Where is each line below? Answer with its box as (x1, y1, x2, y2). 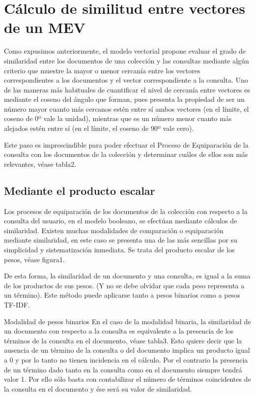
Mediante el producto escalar (4, 183, 155, 198)
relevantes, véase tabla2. (4, 158, 77, 169)
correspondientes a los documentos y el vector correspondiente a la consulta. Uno (4, 75, 248, 85)
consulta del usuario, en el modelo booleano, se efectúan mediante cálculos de (4, 215, 237, 226)
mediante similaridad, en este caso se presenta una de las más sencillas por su (4, 235, 237, 245)
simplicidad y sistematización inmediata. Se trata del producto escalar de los (4, 244, 235, 255)
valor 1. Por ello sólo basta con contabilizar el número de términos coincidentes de (4, 374, 251, 384)
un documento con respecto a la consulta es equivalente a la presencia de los (4, 326, 234, 336)
